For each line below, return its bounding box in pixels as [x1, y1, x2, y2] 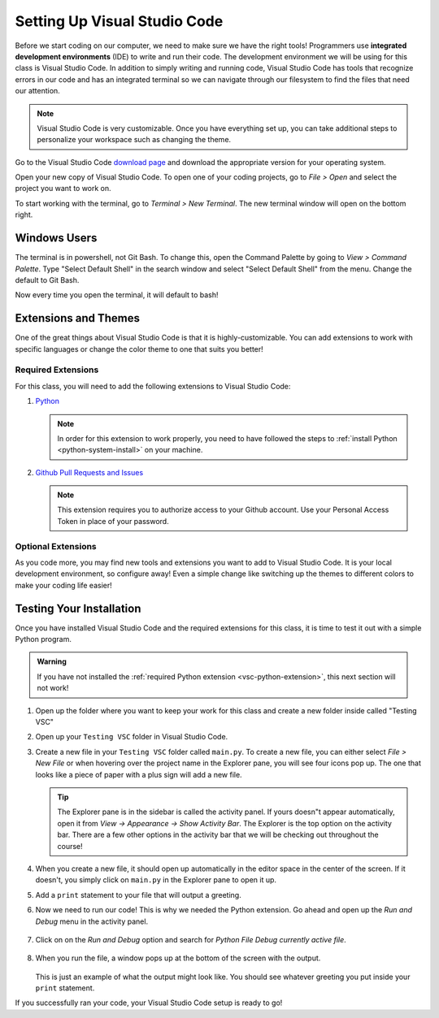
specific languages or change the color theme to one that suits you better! [15, 344, 263, 353]
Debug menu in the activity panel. [35, 916, 149, 926]
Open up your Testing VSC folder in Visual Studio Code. [35, 732, 228, 742]
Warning [37, 656, 67, 666]
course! [57, 841, 83, 851]
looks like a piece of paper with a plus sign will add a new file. [35, 769, 243, 779]
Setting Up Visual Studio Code [15, 12, 224, 30]
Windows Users [15, 232, 98, 245]
